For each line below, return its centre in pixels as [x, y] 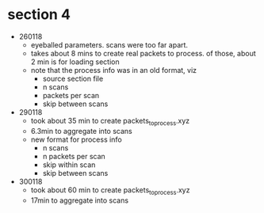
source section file [73, 78]
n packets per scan [74, 156]
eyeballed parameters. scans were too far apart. [109, 44]
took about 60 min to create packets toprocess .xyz [110, 190]
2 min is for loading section [75, 62]
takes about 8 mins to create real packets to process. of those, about [143, 53]
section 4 [39, 15]
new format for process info [76, 139]
